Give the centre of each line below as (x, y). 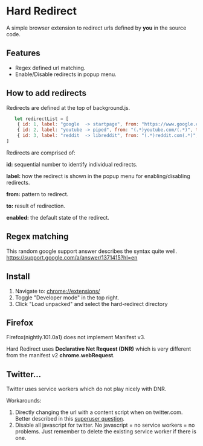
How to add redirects (46, 93)
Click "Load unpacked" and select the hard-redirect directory (91, 304)
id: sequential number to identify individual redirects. (72, 164)
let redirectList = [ (41, 119)
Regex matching (37, 237)
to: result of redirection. (36, 206)
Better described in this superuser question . (70, 419)
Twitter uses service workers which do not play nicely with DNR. (86, 389)
